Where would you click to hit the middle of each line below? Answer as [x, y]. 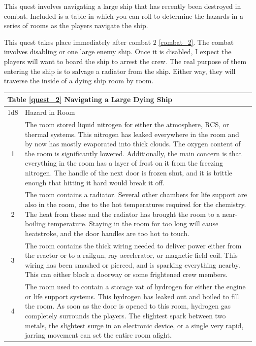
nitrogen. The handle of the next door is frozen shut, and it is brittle [128, 172]
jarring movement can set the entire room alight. [98, 335]
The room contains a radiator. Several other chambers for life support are [136, 194]
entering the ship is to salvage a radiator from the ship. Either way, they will [120, 71]
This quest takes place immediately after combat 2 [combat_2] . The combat [119, 42]
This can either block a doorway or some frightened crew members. [126, 274]
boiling [35, 224]
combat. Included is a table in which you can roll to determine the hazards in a [124, 16]
